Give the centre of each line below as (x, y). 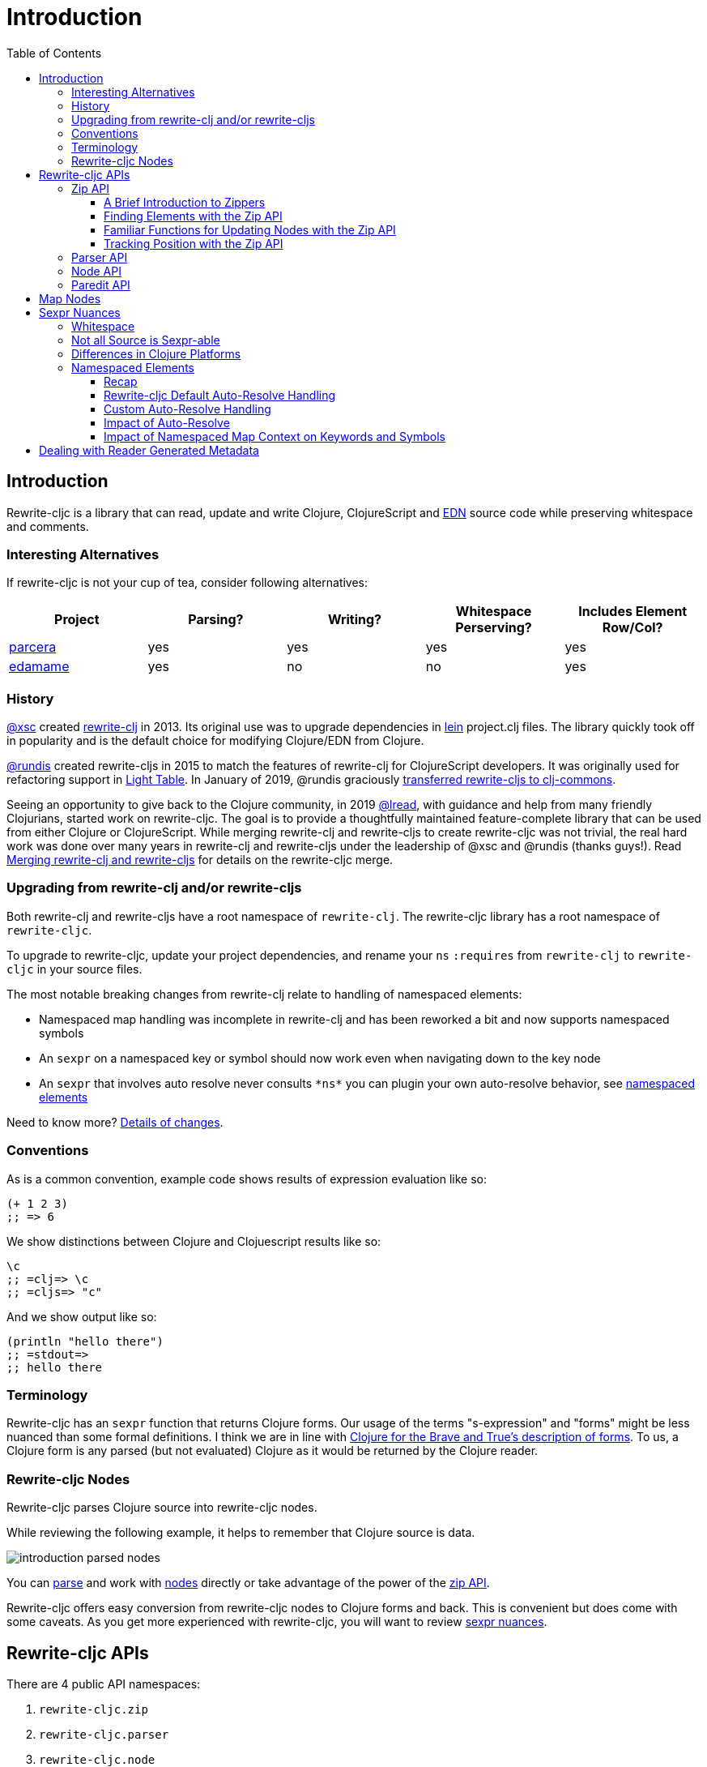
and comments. (48, 526)
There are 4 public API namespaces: (104, 1684)
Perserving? (494, 628)
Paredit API (101, 285)
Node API (96, 271)
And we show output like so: (82, 1316)
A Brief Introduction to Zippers (185, 202)
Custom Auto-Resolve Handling (187, 409)
